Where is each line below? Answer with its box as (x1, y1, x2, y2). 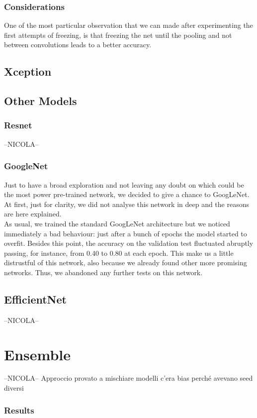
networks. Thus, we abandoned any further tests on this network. (4, 267, 203, 277)
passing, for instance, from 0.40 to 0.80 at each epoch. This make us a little (4, 247, 234, 258)
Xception (4, 64, 52, 79)
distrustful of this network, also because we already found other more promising (4, 257, 247, 268)
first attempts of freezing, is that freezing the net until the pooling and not (4, 29, 232, 40)
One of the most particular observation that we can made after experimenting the (4, 20, 253, 30)
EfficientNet (4, 291, 67, 307)
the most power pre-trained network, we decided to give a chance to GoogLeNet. (4, 189, 250, 200)
